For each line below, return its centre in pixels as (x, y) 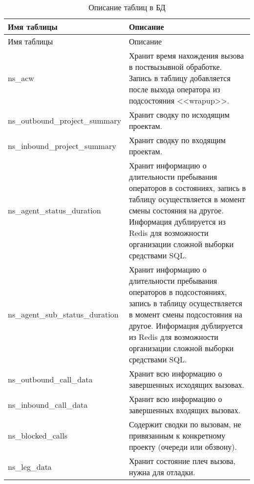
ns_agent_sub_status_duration (63, 314)
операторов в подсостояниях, (178, 292)
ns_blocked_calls (38, 435)
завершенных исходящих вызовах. (187, 385)
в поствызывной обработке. (175, 67)
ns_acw (21, 78)
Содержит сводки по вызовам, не (185, 424)
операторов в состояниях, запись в (187, 188)
